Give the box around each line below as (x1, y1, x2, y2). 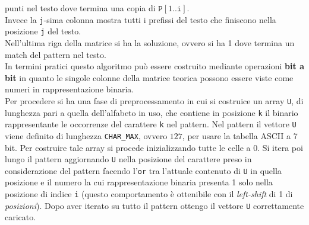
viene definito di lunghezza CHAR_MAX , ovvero (5, 129, 168, 142)
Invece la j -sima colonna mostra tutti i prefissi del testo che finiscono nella (5, 13, 276, 25)
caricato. (5, 211, 36, 223)
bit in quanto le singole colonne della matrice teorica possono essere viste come (5, 71, 294, 83)
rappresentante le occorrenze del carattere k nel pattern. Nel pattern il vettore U (5, 118, 297, 130)
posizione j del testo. (5, 25, 81, 37)
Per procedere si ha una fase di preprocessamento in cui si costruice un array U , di (5, 94, 304, 107)
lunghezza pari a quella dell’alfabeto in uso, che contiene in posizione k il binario (5, 106, 298, 118)
